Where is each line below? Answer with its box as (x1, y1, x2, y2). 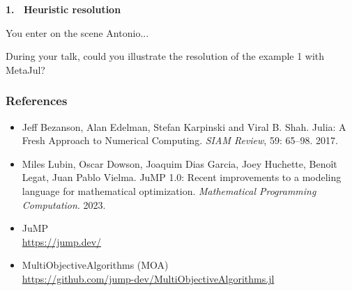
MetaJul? (6, 62, 45, 77)
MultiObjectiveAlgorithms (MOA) (22, 258, 169, 272)
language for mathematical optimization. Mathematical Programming (22, 183, 316, 198)
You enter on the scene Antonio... (6, 25, 149, 40)
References (6, 92, 68, 109)
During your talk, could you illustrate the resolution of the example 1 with (6, 49, 325, 63)
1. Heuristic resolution (6, 2, 121, 16)
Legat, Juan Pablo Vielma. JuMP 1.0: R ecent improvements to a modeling (22, 170, 342, 184)
